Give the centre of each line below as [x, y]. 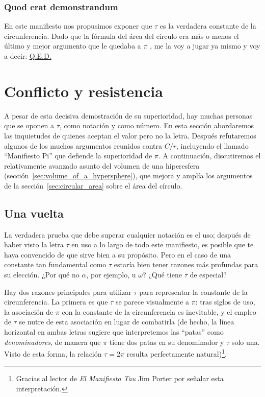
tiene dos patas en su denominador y [167, 342]
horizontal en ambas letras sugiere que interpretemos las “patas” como [114, 332]
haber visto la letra [34, 244]
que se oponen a [29, 125]
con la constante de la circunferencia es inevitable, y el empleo [159, 311]
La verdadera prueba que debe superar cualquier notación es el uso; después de [127, 234]
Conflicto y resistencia [84, 91]
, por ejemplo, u [111, 275]
